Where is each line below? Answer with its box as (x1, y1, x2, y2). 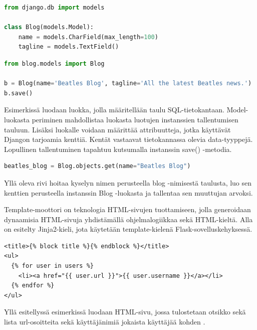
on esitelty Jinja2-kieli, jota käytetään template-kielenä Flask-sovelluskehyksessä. (4, 224, 252, 234)
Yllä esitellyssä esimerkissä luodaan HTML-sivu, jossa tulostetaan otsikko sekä (4, 306, 246, 317)
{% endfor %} (11, 282, 55, 289)
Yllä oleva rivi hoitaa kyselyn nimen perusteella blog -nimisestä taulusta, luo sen (4, 177, 252, 188)
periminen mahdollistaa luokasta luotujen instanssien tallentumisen (32, 114, 238, 124)
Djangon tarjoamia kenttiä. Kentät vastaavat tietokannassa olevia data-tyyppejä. (4, 134, 253, 144)
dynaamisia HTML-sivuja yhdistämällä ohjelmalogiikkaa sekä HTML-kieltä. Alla (4, 214, 253, 224)
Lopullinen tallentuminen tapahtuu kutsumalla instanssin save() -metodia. (4, 143, 232, 154)
